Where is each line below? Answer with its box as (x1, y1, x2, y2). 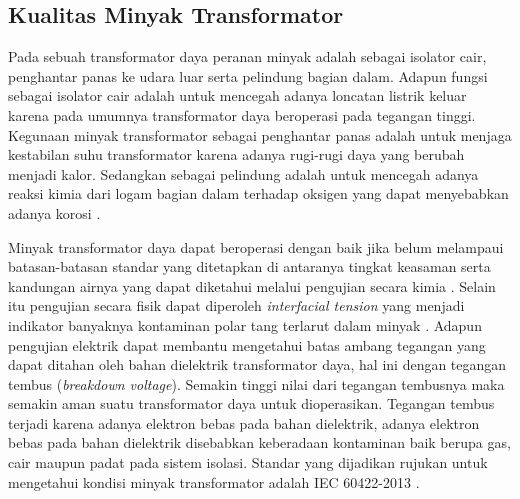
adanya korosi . (8, 202, 101, 223)
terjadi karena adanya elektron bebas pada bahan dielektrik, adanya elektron (8, 412, 480, 433)
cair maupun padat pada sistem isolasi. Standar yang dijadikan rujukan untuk (8, 452, 488, 473)
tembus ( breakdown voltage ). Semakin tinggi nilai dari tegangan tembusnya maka (8, 373, 505, 394)
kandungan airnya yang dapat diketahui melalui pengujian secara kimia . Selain (8, 275, 496, 296)
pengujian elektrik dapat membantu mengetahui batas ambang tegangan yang (8, 334, 486, 355)
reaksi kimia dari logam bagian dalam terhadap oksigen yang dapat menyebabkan (8, 183, 509, 204)
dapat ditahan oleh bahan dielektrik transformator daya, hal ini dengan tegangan (8, 354, 507, 375)
